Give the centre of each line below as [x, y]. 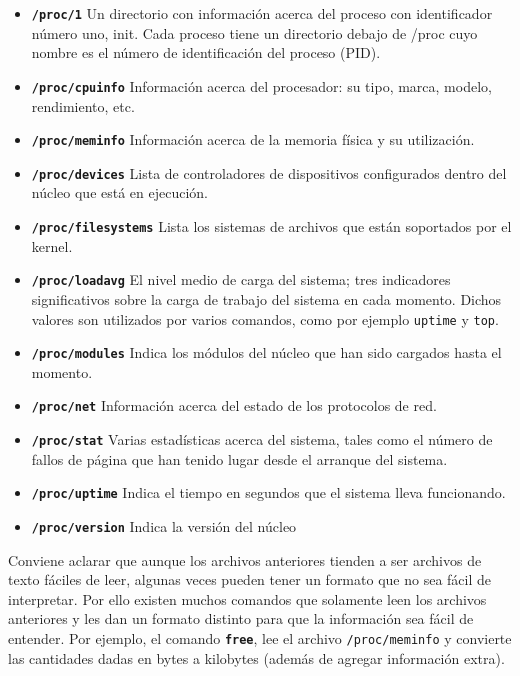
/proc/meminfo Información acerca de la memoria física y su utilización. [253, 139]
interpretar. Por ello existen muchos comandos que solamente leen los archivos [247, 598]
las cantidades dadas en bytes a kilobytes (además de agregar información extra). [256, 657]
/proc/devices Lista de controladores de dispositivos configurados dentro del [269, 172]
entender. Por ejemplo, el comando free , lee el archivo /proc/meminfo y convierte [260, 638]
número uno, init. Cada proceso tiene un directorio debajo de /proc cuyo [254, 32]
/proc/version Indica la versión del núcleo [164, 525]
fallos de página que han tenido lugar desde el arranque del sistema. [239, 458]
